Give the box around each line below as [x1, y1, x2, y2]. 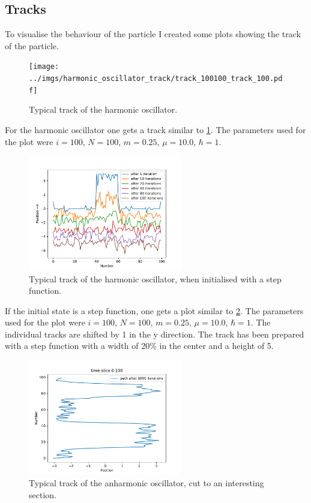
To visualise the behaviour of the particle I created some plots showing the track [5, 28, 301, 40]
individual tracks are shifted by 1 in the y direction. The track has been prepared [5, 327, 304, 340]
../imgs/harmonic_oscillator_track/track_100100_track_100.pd [29, 74, 283, 83]
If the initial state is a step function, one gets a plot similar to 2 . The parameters [5, 304, 304, 317]
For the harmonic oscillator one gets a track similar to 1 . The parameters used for [5, 123, 306, 135]
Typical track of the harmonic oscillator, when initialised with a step [29, 272, 282, 285]
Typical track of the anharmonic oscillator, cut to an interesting [29, 477, 264, 489]
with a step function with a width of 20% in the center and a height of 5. [5, 339, 274, 352]
